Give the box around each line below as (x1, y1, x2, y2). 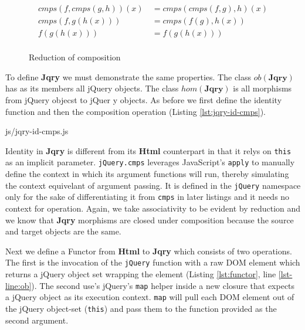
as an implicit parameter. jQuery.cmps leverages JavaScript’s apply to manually (5, 156, 295, 168)
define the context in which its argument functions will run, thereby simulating (5, 168, 289, 179)
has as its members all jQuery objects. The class (5, 82, 179, 94)
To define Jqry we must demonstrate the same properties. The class (5, 70, 252, 83)
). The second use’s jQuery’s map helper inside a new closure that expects (31, 279, 295, 291)
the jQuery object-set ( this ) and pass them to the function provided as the (5, 302, 277, 314)
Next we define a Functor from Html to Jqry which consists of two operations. (5, 244, 292, 257)
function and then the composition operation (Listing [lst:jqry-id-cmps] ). (5, 105, 266, 117)
